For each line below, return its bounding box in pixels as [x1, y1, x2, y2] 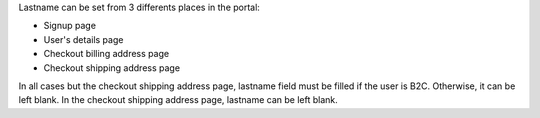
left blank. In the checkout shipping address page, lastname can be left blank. [18, 94, 339, 106]
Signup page [43, 20, 97, 32]
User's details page [43, 33, 124, 45]
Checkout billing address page [43, 48, 170, 60]
